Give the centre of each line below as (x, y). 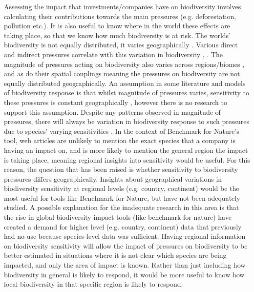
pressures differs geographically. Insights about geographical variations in (113, 178)
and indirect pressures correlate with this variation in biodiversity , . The (113, 54)
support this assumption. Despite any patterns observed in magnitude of (112, 112)
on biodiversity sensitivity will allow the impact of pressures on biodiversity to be (126, 245)
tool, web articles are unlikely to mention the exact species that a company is (120, 140)
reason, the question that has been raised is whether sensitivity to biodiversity (121, 169)
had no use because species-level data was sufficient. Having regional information (125, 236)
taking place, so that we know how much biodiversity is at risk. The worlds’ (117, 35)
